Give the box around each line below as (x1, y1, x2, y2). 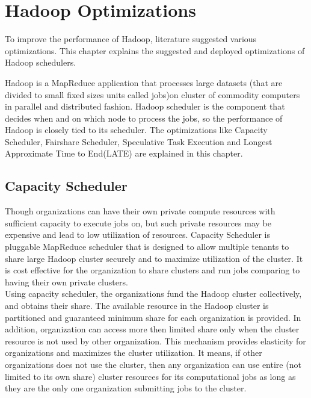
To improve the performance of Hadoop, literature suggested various (5, 33, 257, 45)
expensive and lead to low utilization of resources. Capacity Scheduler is (5, 228, 271, 241)
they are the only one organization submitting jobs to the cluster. (5, 382, 247, 394)
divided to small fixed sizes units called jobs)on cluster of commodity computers (5, 88, 300, 101)
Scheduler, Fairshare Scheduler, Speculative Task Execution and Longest (5, 135, 273, 148)
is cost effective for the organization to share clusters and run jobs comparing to (5, 264, 300, 276)
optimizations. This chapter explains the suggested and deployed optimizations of (5, 44, 305, 57)
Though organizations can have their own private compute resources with (5, 205, 276, 217)
